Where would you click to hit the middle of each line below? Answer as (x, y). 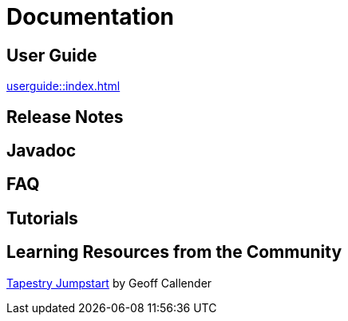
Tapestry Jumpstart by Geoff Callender (109, 283)
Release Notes (65, 117)
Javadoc (42, 151)
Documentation (91, 17)
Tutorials (42, 218)
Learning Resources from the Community (174, 252)
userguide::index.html (63, 86)
